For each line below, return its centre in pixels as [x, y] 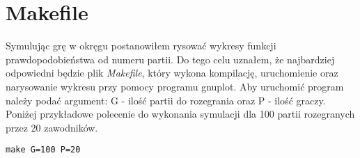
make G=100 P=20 [43, 150]
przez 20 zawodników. [52, 127]
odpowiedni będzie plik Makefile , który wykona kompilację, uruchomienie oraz [172, 73]
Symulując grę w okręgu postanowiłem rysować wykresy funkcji [141, 46]
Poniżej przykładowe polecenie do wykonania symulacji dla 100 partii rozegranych [180, 114]
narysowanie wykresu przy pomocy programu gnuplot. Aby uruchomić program [175, 86]
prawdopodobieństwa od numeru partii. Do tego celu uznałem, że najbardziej [170, 59]
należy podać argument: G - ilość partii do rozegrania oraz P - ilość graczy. [166, 100]
